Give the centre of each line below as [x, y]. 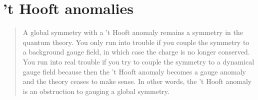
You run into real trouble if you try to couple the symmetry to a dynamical [138, 61]
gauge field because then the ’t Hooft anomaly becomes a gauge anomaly [134, 71]
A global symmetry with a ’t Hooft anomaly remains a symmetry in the [133, 32]
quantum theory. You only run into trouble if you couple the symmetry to [136, 42]
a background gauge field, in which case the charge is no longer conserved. [136, 52]
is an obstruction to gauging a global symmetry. [96, 91]
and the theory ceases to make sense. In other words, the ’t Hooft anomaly [137, 81]
